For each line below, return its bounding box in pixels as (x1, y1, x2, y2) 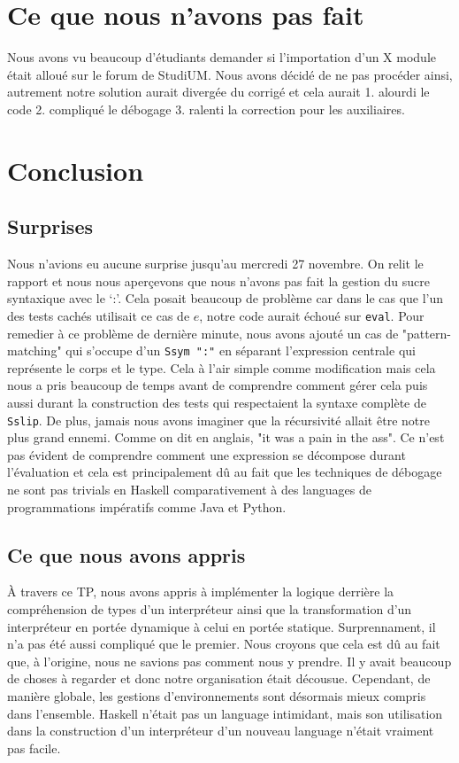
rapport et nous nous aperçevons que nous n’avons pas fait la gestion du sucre (7, 271, 430, 290)
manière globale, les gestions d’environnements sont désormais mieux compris (7, 686, 426, 705)
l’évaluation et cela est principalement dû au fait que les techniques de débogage (7, 463, 442, 481)
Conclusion (7, 152, 144, 188)
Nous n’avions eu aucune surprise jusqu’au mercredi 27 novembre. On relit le (7, 254, 424, 273)
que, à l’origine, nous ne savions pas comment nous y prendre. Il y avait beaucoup (7, 651, 452, 670)
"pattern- (402, 323, 451, 342)
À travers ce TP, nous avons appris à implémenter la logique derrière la (7, 582, 394, 601)
